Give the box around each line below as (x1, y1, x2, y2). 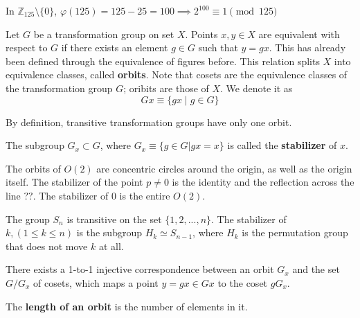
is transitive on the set (66, 211, 162, 226)
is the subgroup (76, 225, 142, 240)
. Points (185, 26, 218, 41)
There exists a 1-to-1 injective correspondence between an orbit (6, 262, 274, 276)
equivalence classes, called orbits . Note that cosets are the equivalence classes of (6, 67, 348, 82)
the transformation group (6, 80, 113, 95)
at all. (98, 238, 124, 253)
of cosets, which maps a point (33, 275, 159, 290)
